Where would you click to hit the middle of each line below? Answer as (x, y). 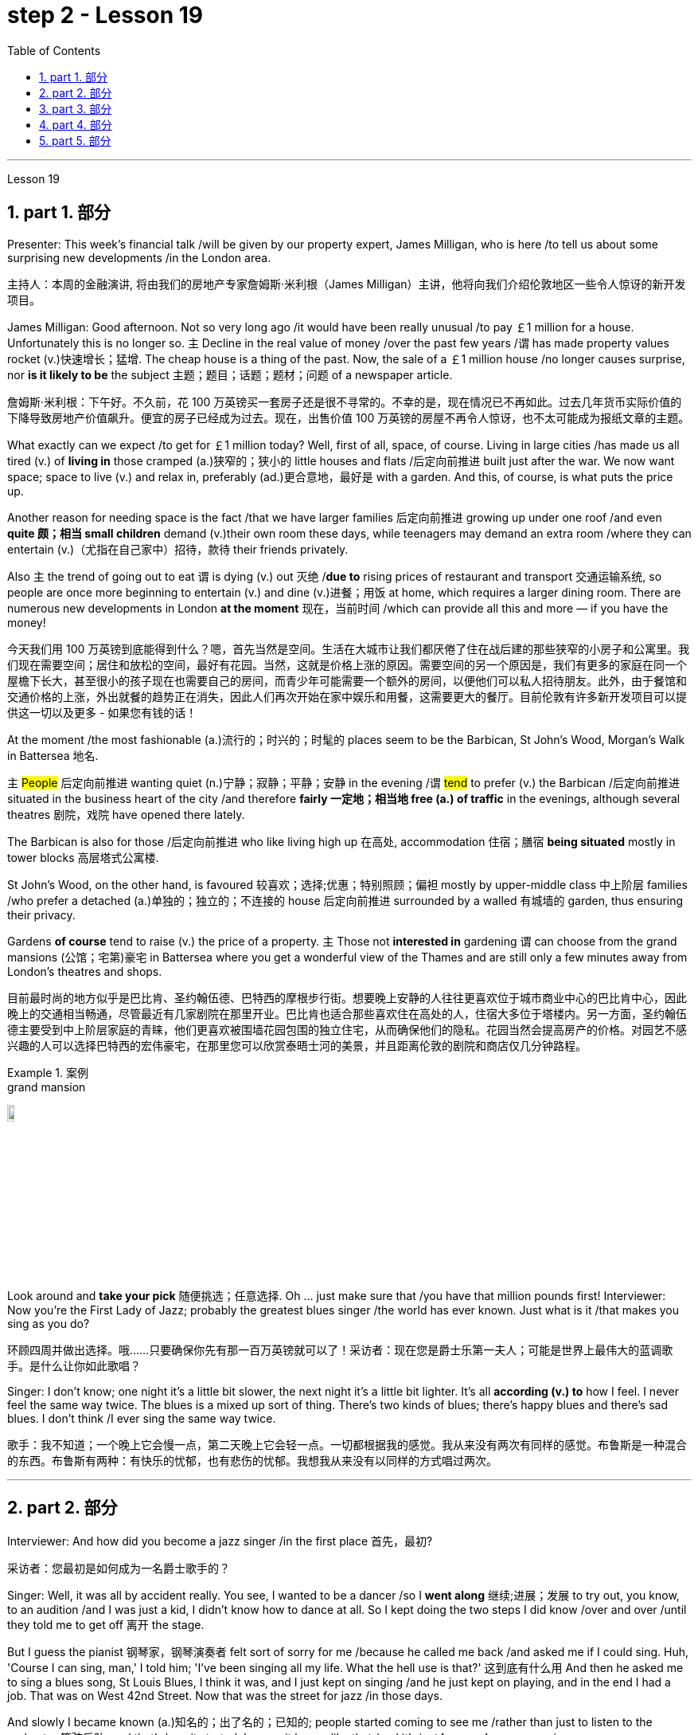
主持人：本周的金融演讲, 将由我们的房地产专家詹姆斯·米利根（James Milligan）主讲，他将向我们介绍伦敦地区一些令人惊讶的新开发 (347, 284)
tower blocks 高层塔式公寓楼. (83, 857)
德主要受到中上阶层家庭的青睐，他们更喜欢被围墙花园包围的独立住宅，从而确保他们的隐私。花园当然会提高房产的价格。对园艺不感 (347, 1029)
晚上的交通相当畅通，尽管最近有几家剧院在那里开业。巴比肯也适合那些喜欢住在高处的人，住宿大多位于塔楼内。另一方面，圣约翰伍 (347, 1013)
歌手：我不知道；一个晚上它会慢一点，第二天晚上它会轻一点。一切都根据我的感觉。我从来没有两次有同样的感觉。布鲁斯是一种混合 (347, 1444)
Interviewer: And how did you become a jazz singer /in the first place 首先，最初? (220, 1541)
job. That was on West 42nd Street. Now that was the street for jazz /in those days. (225, 1695)
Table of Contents (54, 50)
